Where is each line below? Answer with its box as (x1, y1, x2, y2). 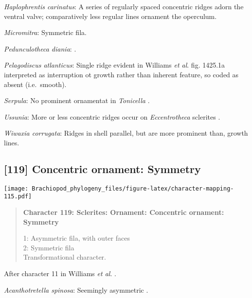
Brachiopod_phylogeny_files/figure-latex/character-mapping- (32, 185, 234, 192)
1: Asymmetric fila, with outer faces (23, 233, 130, 243)
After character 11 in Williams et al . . (4, 268, 116, 279)
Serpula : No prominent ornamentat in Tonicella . (4, 95, 150, 105)
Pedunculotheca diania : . (4, 43, 76, 53)
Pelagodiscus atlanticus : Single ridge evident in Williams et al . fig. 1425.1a (4, 60, 225, 70)
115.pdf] (4, 193, 32, 200)
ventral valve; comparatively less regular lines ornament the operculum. (4, 11, 217, 21)
